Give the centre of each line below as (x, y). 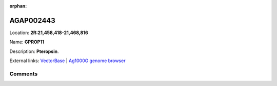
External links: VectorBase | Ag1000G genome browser (67, 61)
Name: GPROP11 (27, 42)
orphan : (18, 6)
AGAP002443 (33, 20)
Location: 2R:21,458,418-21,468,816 (49, 33)
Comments (24, 74)
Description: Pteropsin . (34, 51)
